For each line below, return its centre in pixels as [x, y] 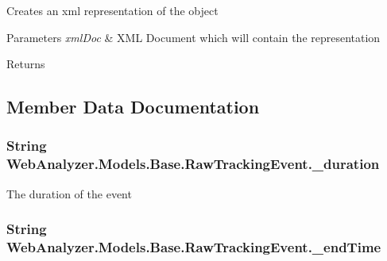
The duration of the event [69, 193]
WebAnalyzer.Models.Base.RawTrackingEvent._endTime [194, 247]
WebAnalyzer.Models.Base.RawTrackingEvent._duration [193, 164]
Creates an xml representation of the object [112, 10]
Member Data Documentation [133, 107]
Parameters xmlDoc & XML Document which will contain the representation [193, 37]
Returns [26, 64]
